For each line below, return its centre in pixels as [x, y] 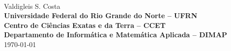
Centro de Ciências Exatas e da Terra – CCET [85, 25]
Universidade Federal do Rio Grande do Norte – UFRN [101, 15]
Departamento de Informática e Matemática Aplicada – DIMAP [116, 35]
